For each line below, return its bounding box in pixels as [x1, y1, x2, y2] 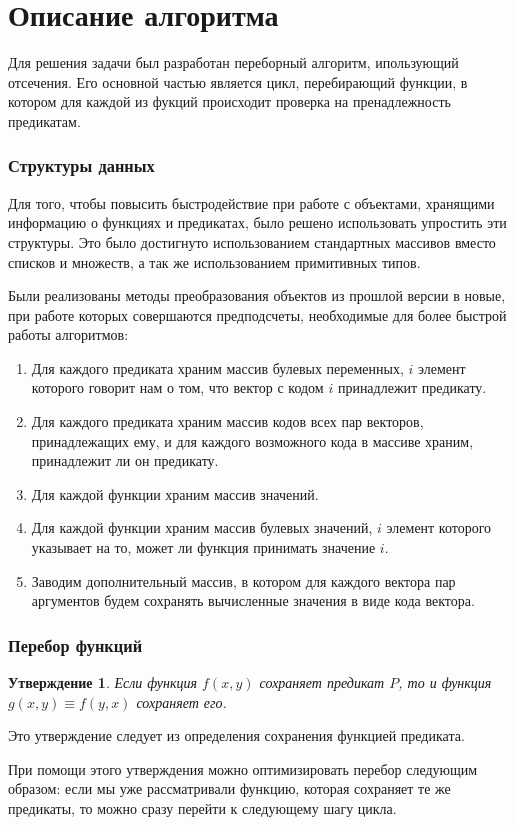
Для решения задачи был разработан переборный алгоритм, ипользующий [8, 52, 459, 73]
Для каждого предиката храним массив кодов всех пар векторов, [31, 411, 424, 432]
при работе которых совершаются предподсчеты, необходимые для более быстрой [8, 304, 507, 325]
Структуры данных [8, 153, 155, 178]
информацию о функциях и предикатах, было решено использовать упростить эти [8, 212, 507, 233]
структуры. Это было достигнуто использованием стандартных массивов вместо [8, 231, 496, 252]
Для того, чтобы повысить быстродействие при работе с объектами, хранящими [8, 192, 495, 213]
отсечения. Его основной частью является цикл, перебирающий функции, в [8, 71, 468, 92]
